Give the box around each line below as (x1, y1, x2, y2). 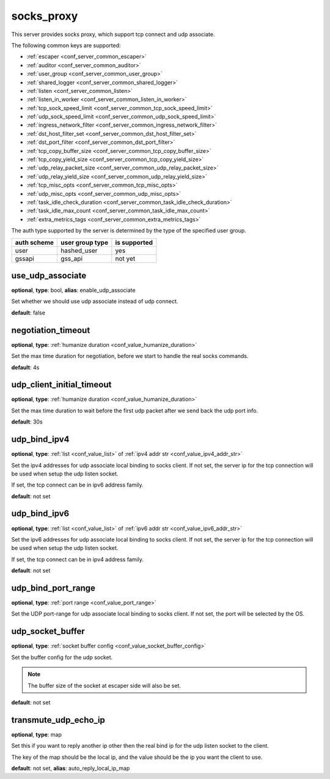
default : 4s (11, 363, 40, 371)
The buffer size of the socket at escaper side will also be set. (28, 682, 182, 689)
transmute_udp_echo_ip (11, 715, 105, 725)
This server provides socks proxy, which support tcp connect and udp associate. (11, 31, 215, 38)
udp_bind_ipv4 (11, 434, 70, 445)
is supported (115, 238, 153, 247)
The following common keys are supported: (11, 42, 122, 49)
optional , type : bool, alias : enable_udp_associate (11, 286, 136, 294)
